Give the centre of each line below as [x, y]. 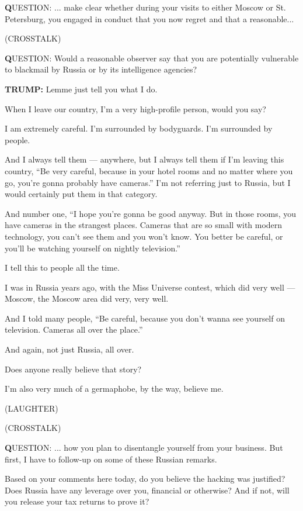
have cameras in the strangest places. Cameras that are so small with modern [144, 225]
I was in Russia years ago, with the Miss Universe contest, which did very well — [150, 287]
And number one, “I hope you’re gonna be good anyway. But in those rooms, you [151, 213]
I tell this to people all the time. [62, 267]
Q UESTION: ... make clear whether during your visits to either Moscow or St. [145, 7]
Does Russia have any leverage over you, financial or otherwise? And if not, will [147, 490]
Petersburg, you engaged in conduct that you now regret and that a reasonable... [149, 18]
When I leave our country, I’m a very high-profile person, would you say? [135, 108]
